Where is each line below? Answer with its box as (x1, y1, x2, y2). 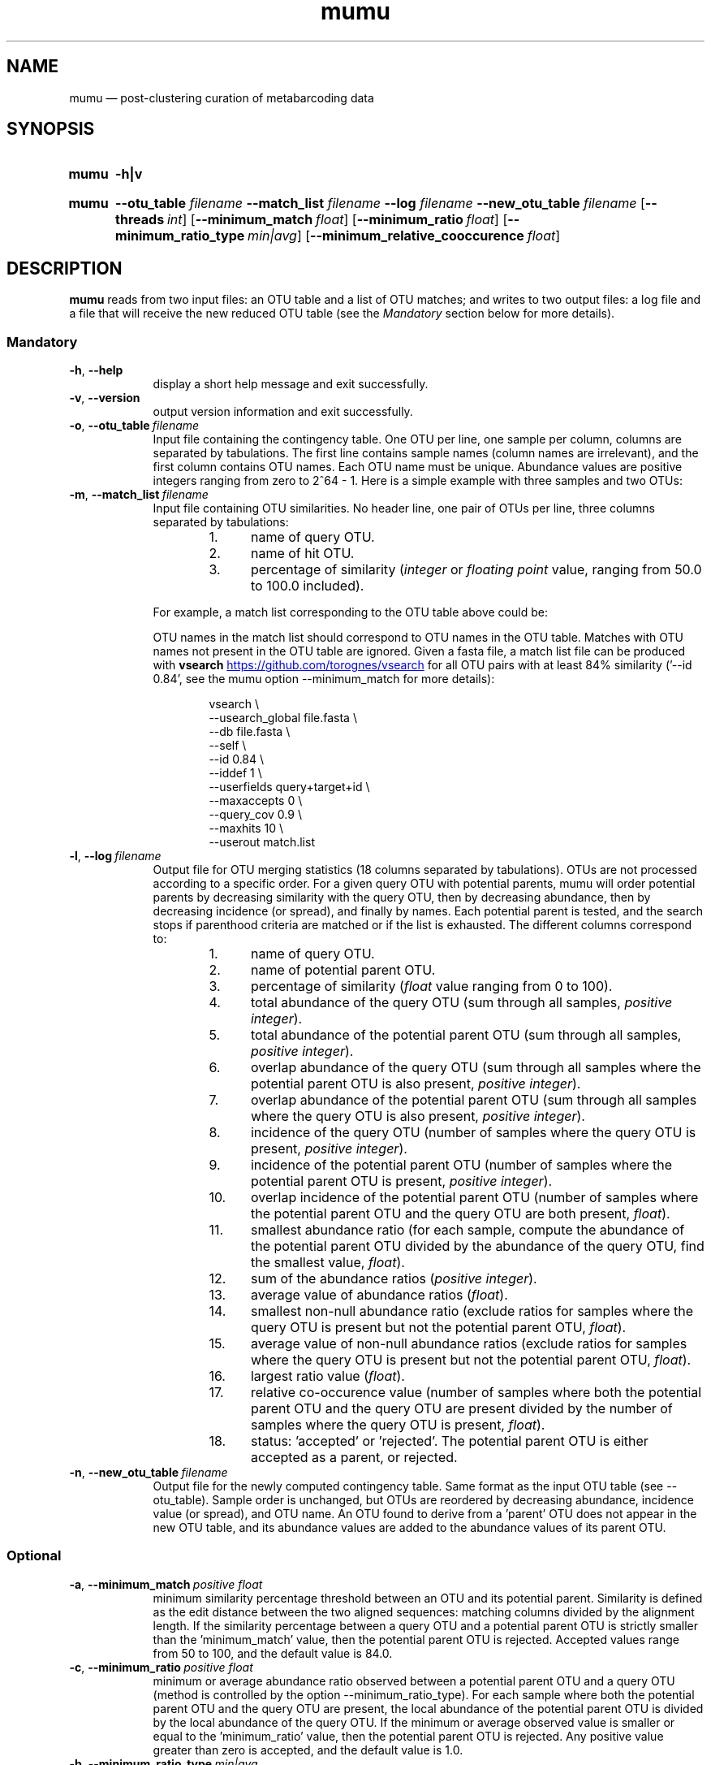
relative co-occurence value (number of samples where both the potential (250, 1384, 702, 1401)
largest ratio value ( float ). (250, 1368, 405, 1385)
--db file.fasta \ (209, 725, 291, 739)
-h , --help (69, 363, 123, 378)
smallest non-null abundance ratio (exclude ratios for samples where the (250, 1303, 694, 1320)
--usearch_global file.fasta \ (209, 711, 357, 725)
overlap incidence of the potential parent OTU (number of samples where (250, 1189, 699, 1206)
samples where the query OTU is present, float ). (250, 1417, 545, 1434)
